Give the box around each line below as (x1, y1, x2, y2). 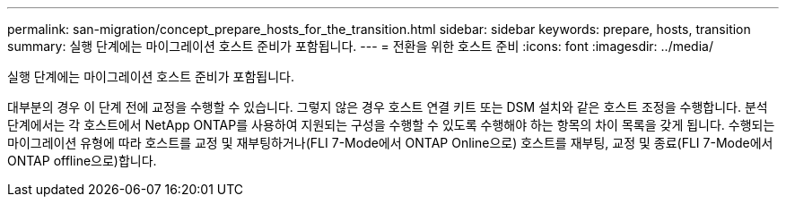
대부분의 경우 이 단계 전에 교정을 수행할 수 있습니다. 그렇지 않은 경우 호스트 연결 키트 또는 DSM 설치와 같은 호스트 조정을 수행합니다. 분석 (7, 99, 768, 115)
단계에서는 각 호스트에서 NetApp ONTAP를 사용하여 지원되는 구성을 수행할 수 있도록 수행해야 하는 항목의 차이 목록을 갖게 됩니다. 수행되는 (7, 117, 775, 132)
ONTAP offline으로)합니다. (7, 153, 157, 168)
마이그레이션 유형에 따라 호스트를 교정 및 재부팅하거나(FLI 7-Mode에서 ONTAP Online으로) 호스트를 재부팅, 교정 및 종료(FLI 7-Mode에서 (7, 135, 773, 150)
